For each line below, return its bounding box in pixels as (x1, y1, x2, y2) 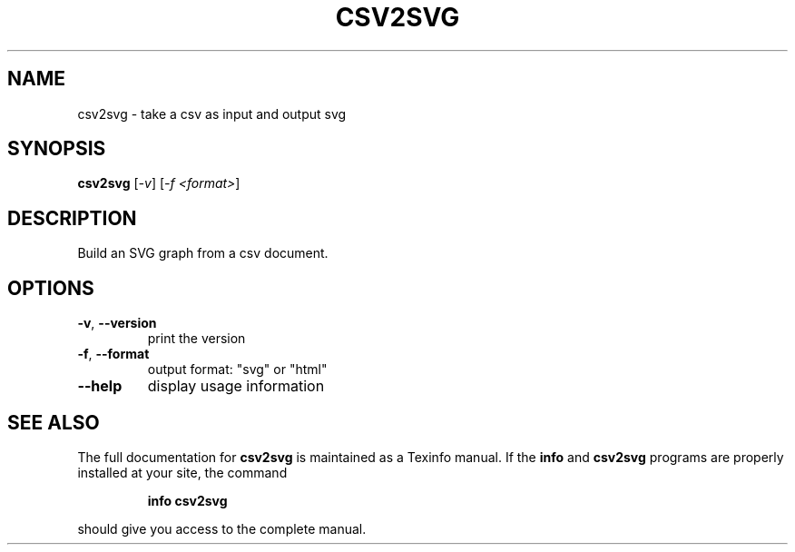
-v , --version (77, 315, 157, 331)
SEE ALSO (7, 410, 100, 434)
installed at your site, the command (77, 464, 288, 480)
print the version (147, 330, 246, 347)
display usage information (147, 377, 325, 396)
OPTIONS (7, 276, 94, 300)
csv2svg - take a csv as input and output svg (77, 105, 347, 122)
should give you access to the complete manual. (77, 520, 367, 537)
